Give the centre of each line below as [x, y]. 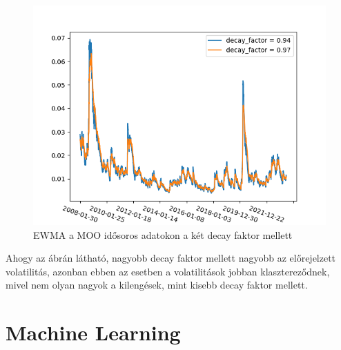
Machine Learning [93, 332]
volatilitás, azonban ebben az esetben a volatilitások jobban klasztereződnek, [168, 271]
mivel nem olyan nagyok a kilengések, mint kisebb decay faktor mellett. [157, 285]
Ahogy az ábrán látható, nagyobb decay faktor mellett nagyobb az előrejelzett [171, 258]
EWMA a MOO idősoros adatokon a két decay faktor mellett [163, 234]
